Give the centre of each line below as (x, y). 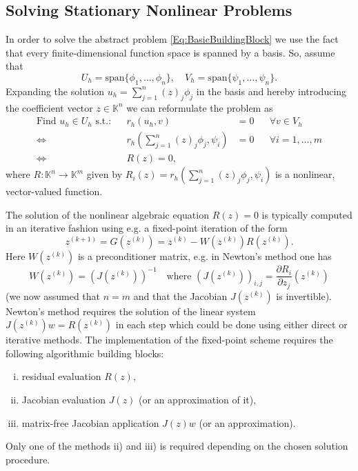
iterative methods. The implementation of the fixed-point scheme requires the (169, 340)
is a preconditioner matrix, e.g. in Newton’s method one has (205, 256)
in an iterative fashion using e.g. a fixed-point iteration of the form (147, 228)
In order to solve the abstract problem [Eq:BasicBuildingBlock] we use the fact (172, 39)
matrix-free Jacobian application (90, 422)
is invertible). (304, 295)
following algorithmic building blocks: (85, 353)
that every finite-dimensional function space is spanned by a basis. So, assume (170, 52)
